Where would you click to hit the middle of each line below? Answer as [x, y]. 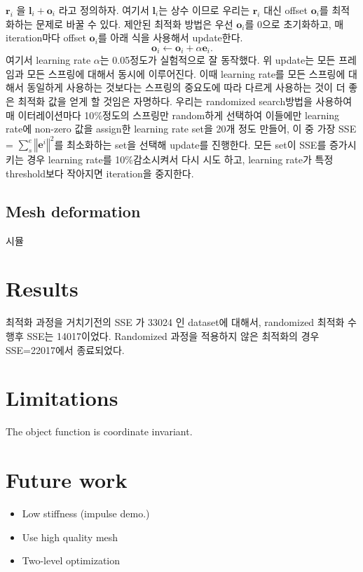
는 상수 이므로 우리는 [204, 10]
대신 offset [286, 10]
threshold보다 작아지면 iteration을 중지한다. [100, 173]
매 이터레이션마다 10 [50, 115]
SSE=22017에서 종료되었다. [65, 349]
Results [42, 288]
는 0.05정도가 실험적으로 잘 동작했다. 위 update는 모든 [218, 60]
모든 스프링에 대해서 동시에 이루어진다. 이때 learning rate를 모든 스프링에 [186, 73]
